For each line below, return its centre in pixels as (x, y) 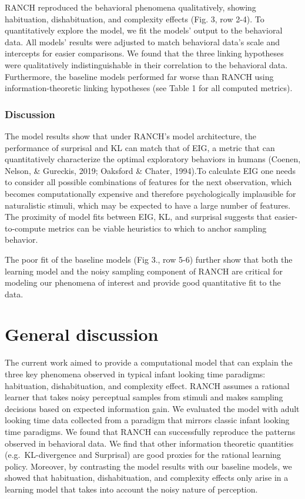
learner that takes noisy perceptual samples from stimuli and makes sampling (144, 397)
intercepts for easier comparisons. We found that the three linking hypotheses (144, 53)
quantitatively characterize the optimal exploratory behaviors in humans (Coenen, (153, 159)
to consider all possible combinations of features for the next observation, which (148, 182)
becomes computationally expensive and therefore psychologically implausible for (150, 193)
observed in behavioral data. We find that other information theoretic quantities (149, 443)
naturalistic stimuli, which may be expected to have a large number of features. (148, 205)
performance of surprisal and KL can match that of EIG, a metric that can (140, 147)
